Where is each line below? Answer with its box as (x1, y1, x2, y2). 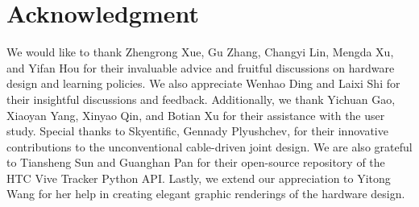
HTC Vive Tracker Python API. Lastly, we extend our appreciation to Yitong (6, 169, 391, 186)
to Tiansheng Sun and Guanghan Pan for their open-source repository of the (6, 154, 385, 171)
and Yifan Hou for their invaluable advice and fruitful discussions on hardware (6, 59, 395, 76)
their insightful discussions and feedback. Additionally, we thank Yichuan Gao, (6, 90, 396, 107)
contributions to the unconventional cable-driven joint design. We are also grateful (6, 138, 413, 155)
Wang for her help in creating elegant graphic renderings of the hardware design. (6, 185, 405, 202)
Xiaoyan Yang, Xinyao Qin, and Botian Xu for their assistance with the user (6, 106, 385, 123)
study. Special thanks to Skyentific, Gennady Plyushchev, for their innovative (6, 122, 388, 139)
